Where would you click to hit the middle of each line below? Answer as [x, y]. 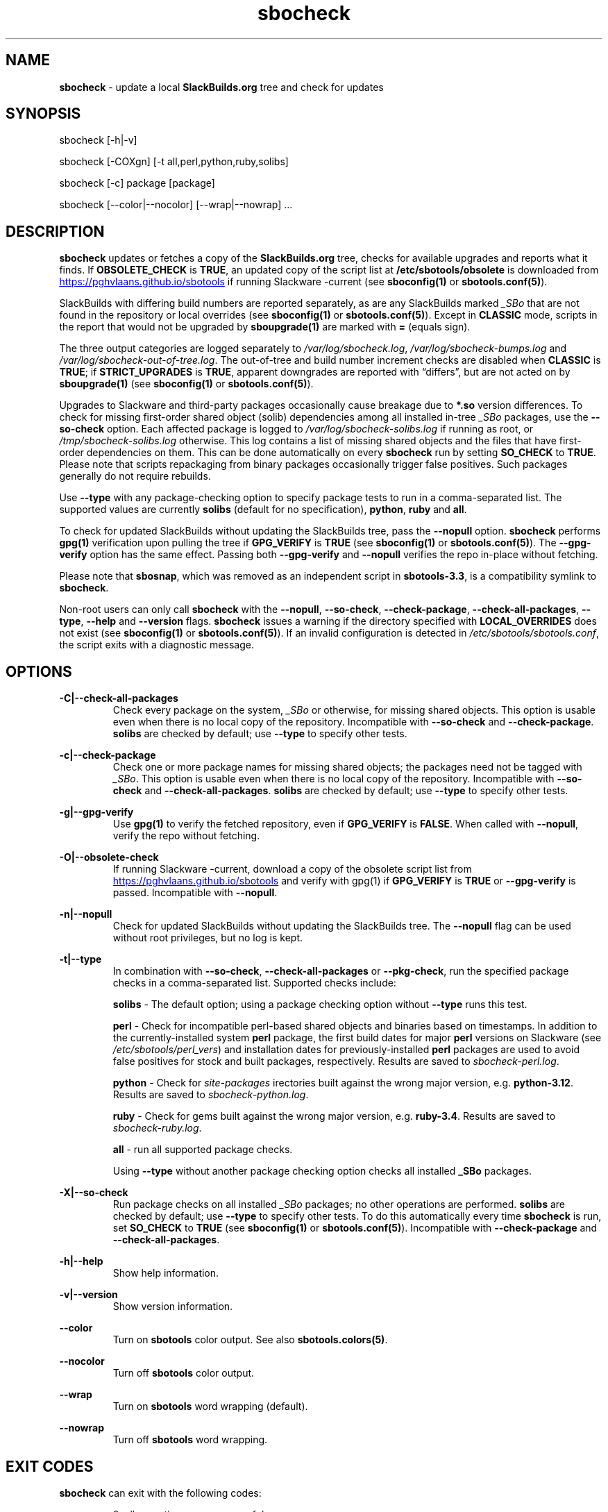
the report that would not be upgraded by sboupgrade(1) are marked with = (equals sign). [265, 327]
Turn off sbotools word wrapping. [190, 1440]
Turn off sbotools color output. [184, 1373]
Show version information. [173, 1307]
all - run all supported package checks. [203, 1150]
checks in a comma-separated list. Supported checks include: [254, 983]
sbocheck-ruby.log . [157, 1128]
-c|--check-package [108, 755]
